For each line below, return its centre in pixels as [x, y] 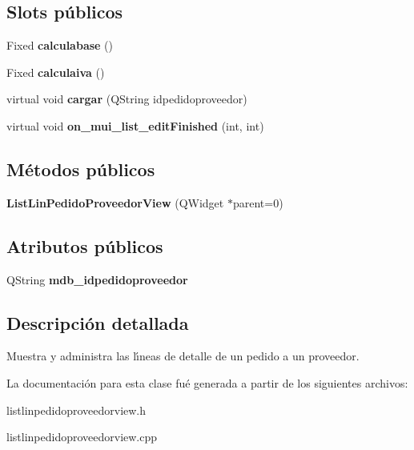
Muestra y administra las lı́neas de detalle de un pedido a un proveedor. [183, 356]
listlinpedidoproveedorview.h [76, 410]
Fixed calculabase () [60, 45]
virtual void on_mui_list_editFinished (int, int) [135, 125]
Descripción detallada [98, 322]
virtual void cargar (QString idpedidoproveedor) [127, 99]
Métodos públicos [81, 169]
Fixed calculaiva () [56, 72]
